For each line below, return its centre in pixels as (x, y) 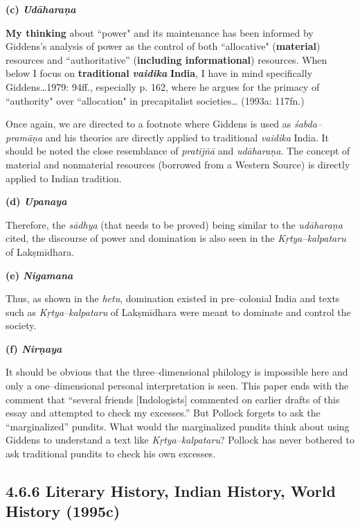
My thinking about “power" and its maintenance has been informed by (160, 32)
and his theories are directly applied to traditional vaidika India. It (187, 137)
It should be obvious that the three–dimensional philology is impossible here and (177, 372)
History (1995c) (63, 511)
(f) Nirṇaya (34, 348)
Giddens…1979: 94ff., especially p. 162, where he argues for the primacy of (163, 86)
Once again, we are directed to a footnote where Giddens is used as (148, 124)
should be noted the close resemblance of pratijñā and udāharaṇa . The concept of (178, 151)
